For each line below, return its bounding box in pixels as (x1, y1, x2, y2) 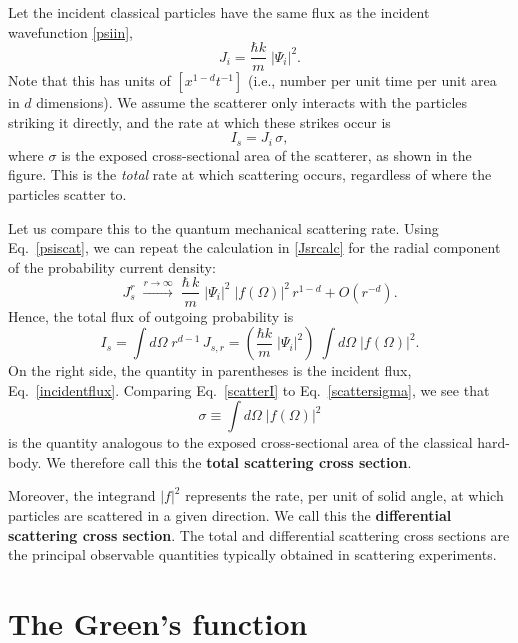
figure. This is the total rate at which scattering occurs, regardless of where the (8, 164, 492, 185)
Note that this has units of (8, 70, 171, 91)
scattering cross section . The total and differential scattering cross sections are (8, 524, 510, 545)
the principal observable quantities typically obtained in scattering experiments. (8, 544, 497, 565)
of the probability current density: (8, 256, 216, 277)
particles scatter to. (8, 184, 127, 205)
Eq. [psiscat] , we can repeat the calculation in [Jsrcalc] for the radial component (8, 237, 501, 258)
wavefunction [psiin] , (8, 21, 133, 42)
